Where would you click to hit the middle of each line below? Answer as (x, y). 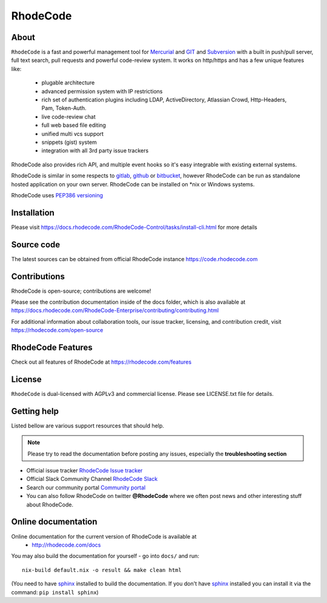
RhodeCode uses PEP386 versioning (57, 195)
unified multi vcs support (73, 134)
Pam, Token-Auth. (64, 108)
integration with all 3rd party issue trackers (95, 151)
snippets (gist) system (69, 142)
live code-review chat (69, 117)
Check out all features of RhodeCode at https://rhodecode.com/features (101, 362)
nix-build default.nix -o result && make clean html (102, 570)
